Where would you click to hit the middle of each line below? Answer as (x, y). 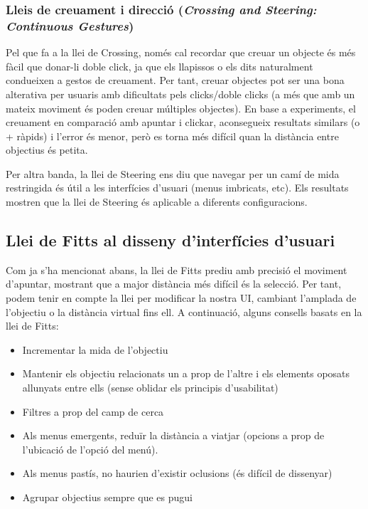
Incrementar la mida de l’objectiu (95, 349)
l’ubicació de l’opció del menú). (90, 449)
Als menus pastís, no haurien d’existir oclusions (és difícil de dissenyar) (177, 473)
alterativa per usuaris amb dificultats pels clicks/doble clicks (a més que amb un (180, 94)
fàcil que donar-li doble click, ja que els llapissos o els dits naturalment (159, 66)
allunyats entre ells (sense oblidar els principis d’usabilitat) (150, 388)
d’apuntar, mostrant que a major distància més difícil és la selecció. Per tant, (174, 284)
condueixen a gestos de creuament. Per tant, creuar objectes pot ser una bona (175, 80)
